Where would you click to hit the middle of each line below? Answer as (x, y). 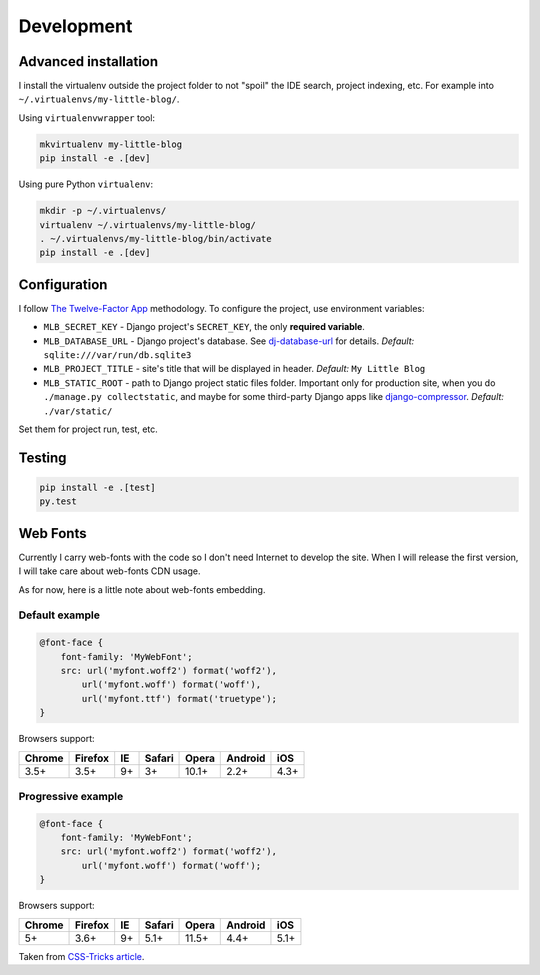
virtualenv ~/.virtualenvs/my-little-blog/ (148, 224)
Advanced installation (88, 61)
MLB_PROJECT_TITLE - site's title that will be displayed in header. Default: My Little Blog (234, 369)
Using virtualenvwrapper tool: (86, 117)
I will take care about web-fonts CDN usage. (109, 571)
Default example (59, 615)
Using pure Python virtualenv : (86, 184)
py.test (58, 501)
